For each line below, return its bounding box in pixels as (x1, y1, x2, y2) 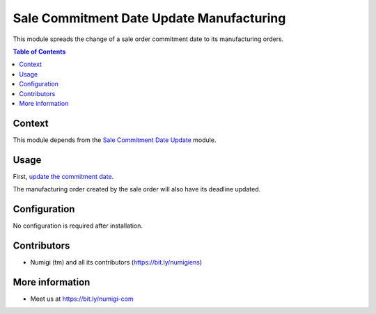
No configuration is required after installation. (13, 221, 143, 230)
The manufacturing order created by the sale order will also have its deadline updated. (13, 185, 261, 194)
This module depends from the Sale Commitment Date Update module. (13, 136, 217, 144)
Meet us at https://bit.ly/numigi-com (30, 295, 134, 303)
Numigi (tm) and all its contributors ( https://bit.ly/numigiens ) (30, 258, 203, 266)
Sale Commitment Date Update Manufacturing (13, 10, 286, 26)
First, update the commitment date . (13, 172, 114, 180)
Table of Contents (13, 47, 66, 56)
